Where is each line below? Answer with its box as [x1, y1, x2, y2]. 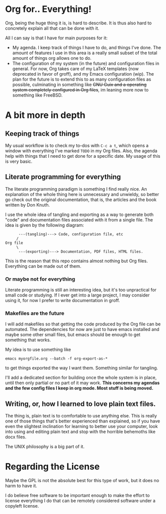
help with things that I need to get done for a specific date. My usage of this [5, 153, 161, 159]
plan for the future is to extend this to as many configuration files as [12, 76, 152, 82]
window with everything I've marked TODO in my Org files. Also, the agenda [5, 148, 158, 154]
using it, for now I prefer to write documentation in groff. [5, 298, 120, 304]
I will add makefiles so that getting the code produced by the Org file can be [5, 321, 161, 327]
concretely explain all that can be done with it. [5, 25, 99, 31]
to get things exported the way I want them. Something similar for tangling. [5, 365, 158, 371]
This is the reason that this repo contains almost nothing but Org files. [5, 258, 148, 264]
